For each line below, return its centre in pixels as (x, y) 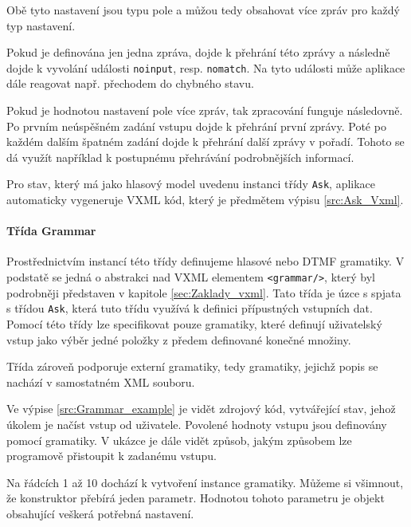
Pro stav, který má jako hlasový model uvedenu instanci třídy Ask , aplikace (191, 184)
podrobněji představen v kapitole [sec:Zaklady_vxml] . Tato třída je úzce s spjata (204, 292)
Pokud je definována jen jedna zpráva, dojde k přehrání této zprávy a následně (198, 52)
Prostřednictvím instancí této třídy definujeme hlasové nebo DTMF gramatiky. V (205, 261)
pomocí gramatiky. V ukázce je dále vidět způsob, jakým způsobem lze (179, 440)
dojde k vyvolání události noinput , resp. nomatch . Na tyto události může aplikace (206, 67)
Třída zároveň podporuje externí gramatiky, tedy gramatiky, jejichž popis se (192, 366)
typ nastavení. (41, 25)
